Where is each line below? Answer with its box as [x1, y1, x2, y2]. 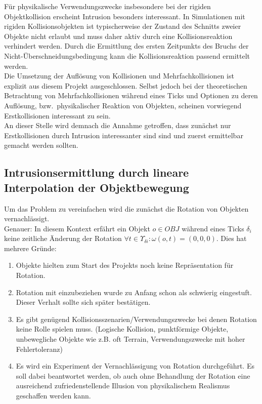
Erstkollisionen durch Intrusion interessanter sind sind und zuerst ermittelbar [4, 130, 243, 140]
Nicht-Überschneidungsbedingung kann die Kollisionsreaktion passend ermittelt [4, 50, 250, 61]
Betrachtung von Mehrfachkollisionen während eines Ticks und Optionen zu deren [4, 90, 258, 101]
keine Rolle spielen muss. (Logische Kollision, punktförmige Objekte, [16, 324, 229, 334]
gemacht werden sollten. [4, 140, 78, 150]
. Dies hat [216, 233, 247, 244]
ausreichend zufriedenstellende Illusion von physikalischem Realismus [16, 380, 230, 391]
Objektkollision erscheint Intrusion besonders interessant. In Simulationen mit [4, 11, 245, 21]
